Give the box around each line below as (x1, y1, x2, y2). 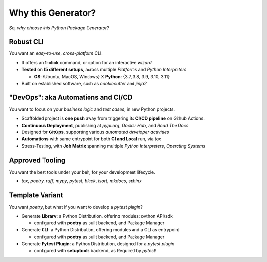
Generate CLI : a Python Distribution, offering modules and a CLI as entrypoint (21, 227, 179, 233)
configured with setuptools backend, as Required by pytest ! (34, 248, 157, 254)
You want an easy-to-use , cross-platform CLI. (9, 50, 103, 56)
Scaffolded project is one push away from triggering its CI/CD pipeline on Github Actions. (21, 115, 205, 121)
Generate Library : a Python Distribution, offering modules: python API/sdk (21, 213, 173, 219)
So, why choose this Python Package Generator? (9, 25, 110, 31)
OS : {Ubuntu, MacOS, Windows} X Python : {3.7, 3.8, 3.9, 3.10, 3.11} (34, 73, 170, 79)
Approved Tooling (9, 156, 66, 164)
